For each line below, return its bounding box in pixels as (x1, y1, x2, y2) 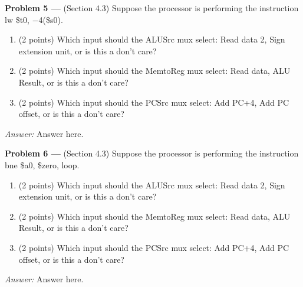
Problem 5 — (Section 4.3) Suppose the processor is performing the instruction (5, 2, 299, 14)
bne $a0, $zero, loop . (5, 158, 80, 171)
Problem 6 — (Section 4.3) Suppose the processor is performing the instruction (5, 147, 299, 159)
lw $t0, (5, 13, 29, 25)
